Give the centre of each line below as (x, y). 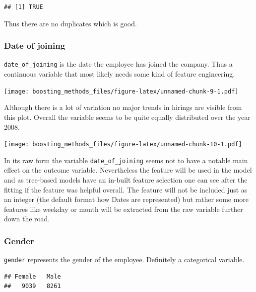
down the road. (27, 219)
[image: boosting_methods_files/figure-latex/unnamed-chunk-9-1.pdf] (121, 91)
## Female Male (32, 276)
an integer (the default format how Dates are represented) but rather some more (127, 199)
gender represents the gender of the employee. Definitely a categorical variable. (124, 259)
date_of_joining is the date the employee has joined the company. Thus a (118, 64)
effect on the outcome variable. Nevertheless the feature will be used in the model (128, 170)
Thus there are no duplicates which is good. (70, 23)
